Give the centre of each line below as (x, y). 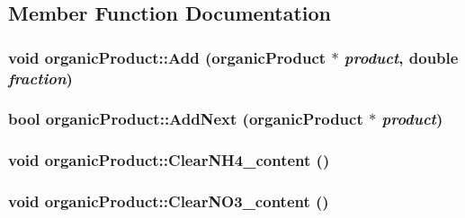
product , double (401, 57)
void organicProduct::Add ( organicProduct (167, 57)
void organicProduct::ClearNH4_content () (169, 160)
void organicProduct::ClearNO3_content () (169, 201)
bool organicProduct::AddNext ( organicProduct (186, 119)
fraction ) (40, 78)
